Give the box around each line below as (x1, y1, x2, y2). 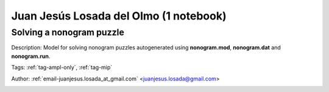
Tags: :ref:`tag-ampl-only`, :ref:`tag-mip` (11, 64, 113, 71)
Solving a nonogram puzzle (11, 27, 125, 38)
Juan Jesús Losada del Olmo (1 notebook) (11, 9, 227, 23)
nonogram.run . (11, 52, 51, 60)
